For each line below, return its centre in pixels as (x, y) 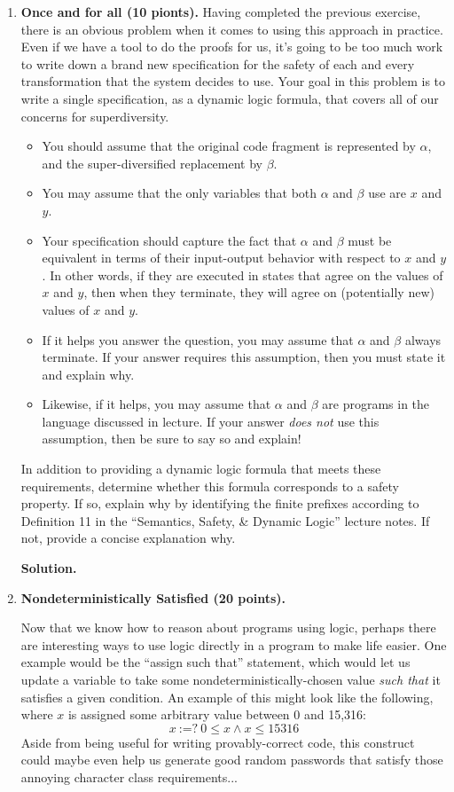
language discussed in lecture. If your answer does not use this (211, 421)
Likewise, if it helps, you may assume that (157, 404)
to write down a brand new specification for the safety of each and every (218, 63)
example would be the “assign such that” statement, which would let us (215, 662)
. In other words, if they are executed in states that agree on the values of (243, 274)
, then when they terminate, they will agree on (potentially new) (259, 292)
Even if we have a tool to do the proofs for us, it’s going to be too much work (232, 47)
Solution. (49, 568)
